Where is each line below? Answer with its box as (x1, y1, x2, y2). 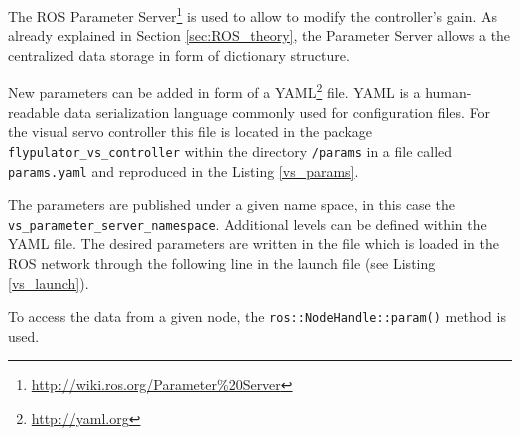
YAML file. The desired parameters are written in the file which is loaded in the (8, 233, 499, 254)
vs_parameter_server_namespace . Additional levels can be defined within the (8, 213, 487, 234)
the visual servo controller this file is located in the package (8, 121, 373, 142)
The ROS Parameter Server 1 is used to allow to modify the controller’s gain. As (8, 3, 497, 26)
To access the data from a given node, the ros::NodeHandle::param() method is (8, 306, 506, 327)
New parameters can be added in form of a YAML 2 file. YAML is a (8, 79, 421, 103)
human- (425, 82, 472, 103)
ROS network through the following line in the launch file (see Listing (8, 253, 436, 274)
